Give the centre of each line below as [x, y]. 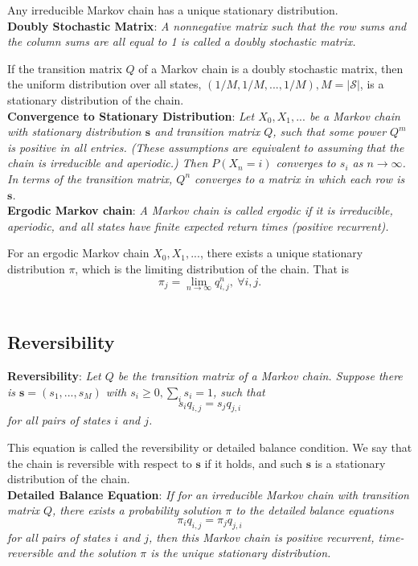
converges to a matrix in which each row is [300, 178]
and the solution [96, 553]
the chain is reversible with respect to [100, 463]
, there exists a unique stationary [281, 253]
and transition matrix [207, 131]
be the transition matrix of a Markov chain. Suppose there [260, 376]
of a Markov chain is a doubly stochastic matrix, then [271, 68]
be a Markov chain [354, 115]
